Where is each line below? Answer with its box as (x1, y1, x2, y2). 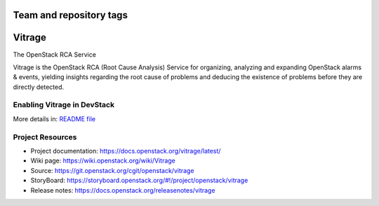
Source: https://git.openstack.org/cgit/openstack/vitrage (30, 166, 194, 174)
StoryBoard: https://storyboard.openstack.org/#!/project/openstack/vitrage (30, 176, 248, 185)
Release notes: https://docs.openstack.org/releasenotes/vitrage (30, 186, 215, 194)
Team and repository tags (13, 9, 128, 21)
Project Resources (13, 132, 77, 142)
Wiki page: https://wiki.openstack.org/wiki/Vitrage (30, 156, 175, 165)
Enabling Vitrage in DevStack (13, 100, 115, 110)
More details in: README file (13, 114, 96, 123)
